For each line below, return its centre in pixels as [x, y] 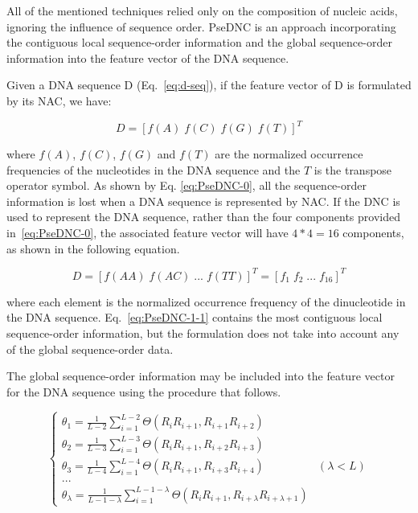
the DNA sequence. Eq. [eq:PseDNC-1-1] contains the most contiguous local [195, 317]
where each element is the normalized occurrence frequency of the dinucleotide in [206, 301]
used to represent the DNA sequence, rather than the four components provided [203, 217]
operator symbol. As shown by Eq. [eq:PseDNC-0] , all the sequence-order [186, 185]
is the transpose [353, 169]
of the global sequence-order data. [90, 349]
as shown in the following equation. [93, 248]
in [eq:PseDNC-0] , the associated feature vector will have [148, 233]
